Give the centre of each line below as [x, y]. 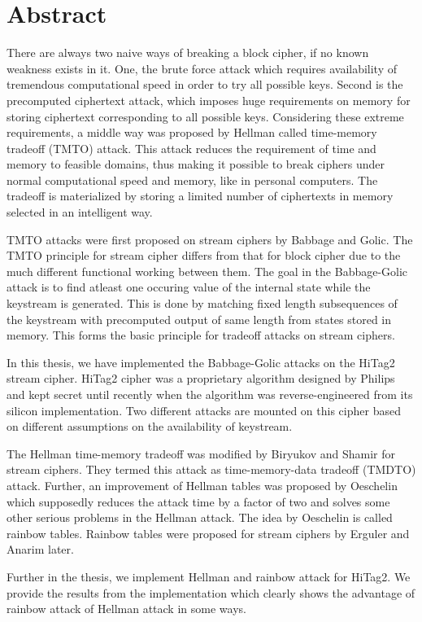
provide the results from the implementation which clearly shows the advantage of [211, 592]
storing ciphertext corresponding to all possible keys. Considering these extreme [205, 116]
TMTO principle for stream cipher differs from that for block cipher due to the [204, 255]
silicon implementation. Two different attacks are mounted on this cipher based [204, 410]
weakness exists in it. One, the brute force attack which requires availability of [202, 68]
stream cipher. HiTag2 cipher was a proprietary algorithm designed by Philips [201, 378]
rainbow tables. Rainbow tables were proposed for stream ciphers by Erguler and [208, 533]
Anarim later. [40, 549]
